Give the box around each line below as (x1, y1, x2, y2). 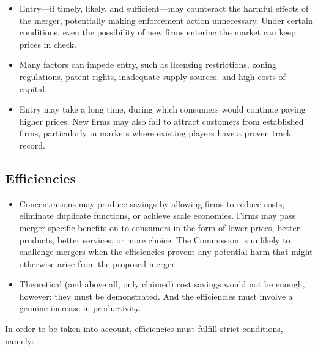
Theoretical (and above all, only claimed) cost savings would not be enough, (19, 278, 305, 290)
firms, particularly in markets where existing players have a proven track (19, 127, 292, 139)
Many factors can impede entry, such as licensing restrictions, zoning (19, 58, 277, 71)
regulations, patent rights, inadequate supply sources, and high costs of (19, 70, 286, 83)
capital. (19, 82, 47, 95)
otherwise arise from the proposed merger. (19, 257, 177, 270)
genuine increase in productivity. (19, 301, 141, 314)
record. (19, 138, 45, 151)
